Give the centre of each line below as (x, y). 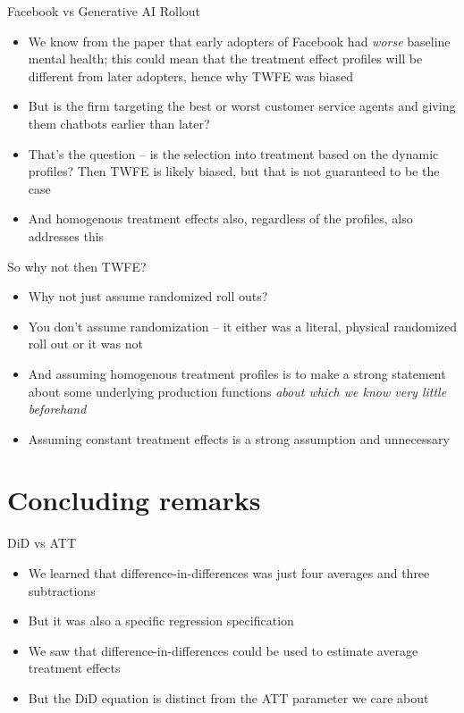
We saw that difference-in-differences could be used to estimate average (223, 650)
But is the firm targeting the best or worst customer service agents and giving (242, 106)
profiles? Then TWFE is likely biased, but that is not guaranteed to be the (234, 171)
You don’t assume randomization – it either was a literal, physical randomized (242, 326)
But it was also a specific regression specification (161, 621)
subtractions (62, 590)
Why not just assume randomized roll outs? (148, 296)
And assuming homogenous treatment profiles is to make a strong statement (237, 373)
